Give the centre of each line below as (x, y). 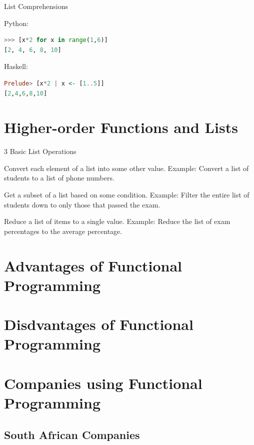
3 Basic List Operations (40, 151)
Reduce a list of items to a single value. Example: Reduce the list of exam (117, 221)
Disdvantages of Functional (99, 324)
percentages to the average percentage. (63, 231)
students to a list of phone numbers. (59, 178)
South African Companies (72, 434)
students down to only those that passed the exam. (82, 204)
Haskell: (16, 66)
